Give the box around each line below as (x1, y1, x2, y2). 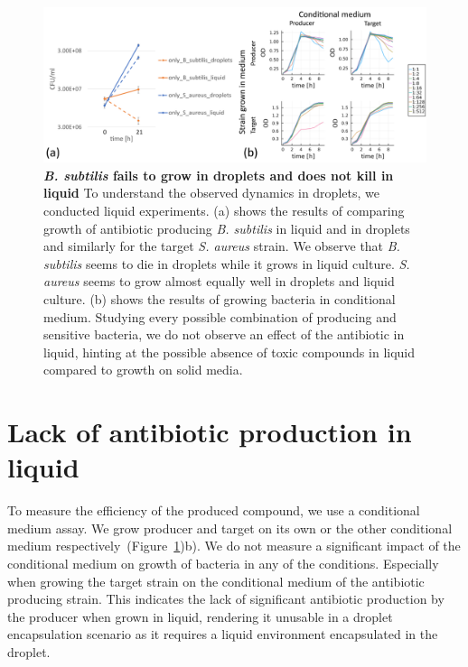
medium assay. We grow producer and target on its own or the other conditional (7, 518, 453, 537)
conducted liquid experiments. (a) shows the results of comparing (43, 201, 405, 220)
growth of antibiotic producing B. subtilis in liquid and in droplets (43, 218, 410, 237)
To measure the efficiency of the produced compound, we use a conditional (7, 501, 420, 520)
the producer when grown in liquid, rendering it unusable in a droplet (7, 607, 393, 625)
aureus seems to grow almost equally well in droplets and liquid (43, 272, 395, 291)
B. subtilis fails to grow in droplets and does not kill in (43, 165, 394, 184)
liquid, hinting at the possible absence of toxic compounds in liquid (43, 342, 416, 361)
